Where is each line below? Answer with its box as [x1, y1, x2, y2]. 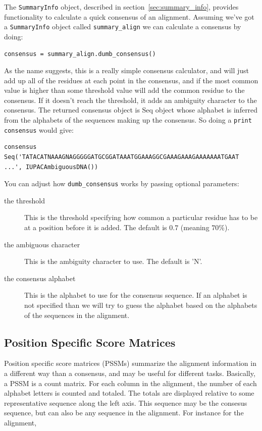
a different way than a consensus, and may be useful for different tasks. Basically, [4, 367, 255, 378]
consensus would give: [4, 124, 74, 135]
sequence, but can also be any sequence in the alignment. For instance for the [4, 407, 244, 418]
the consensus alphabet [4, 273, 76, 283]
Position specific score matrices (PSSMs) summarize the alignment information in [4, 358, 256, 368]
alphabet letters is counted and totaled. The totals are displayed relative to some [4, 388, 254, 398]
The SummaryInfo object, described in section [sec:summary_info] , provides [4, 2, 239, 12]
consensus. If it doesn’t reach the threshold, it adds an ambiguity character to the [4, 94, 257, 105]
